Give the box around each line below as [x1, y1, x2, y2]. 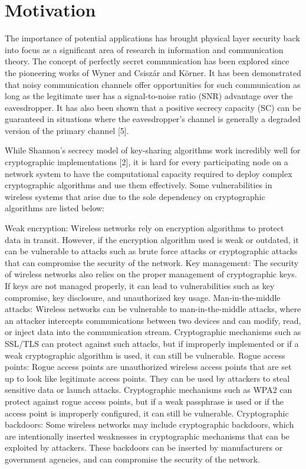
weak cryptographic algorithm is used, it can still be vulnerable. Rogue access [5, 349, 285, 361]
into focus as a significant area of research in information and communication [5, 43, 284, 55]
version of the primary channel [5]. [5, 124, 129, 136]
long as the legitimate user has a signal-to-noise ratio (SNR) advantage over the [5, 90, 293, 102]
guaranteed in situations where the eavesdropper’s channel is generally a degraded [5, 113, 301, 125]
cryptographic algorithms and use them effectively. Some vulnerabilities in [5, 179, 272, 191]
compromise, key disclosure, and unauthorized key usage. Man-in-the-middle [5, 291, 281, 303]
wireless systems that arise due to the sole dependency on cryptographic [5, 190, 265, 202]
